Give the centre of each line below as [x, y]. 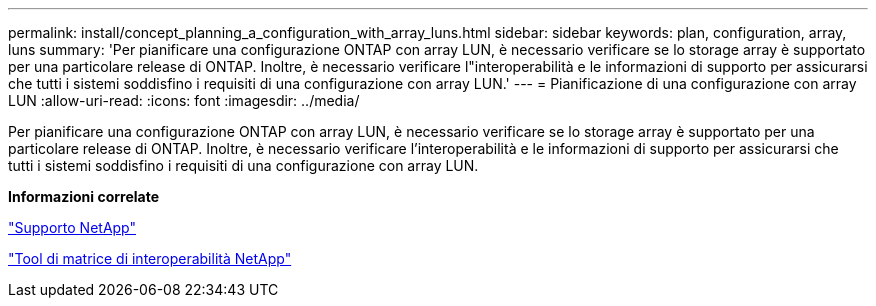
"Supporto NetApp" [72, 227]
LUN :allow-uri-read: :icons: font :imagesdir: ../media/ [184, 100]
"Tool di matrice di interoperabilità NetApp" [150, 258]
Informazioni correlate [84, 196]
